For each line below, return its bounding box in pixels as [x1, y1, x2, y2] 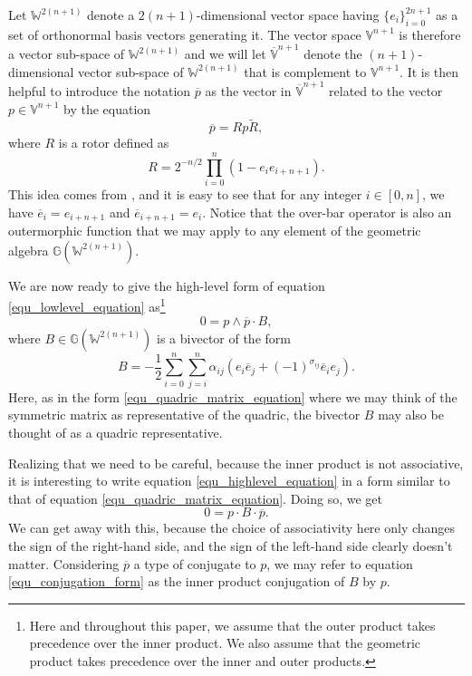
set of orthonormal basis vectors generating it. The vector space [8, 24, 361, 43]
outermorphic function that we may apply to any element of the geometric [8, 221, 421, 240]
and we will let [184, 44, 266, 63]
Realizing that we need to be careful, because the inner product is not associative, [8, 453, 464, 472]
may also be [378, 405, 444, 424]
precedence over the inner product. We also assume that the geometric [29, 633, 421, 652]
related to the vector [329, 82, 443, 101]
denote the [303, 44, 362, 63]
